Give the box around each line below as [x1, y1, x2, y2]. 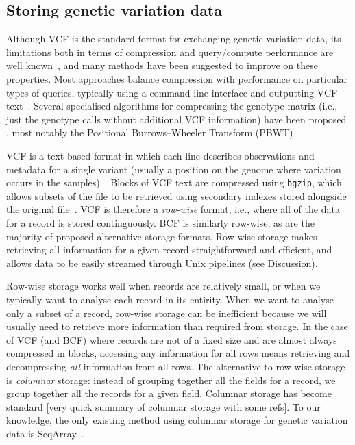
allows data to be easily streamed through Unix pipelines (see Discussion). [6, 255, 318, 270]
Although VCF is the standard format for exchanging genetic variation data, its [6, 31, 341, 46]
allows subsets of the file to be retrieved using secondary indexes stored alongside [6, 188, 347, 203]
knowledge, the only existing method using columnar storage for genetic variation [6, 413, 348, 427]
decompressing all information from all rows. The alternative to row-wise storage [6, 359, 345, 373]
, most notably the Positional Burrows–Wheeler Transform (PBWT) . [6, 125, 301, 140]
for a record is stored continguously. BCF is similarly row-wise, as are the [6, 215, 315, 229]
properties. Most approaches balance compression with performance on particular [6, 71, 348, 86]
